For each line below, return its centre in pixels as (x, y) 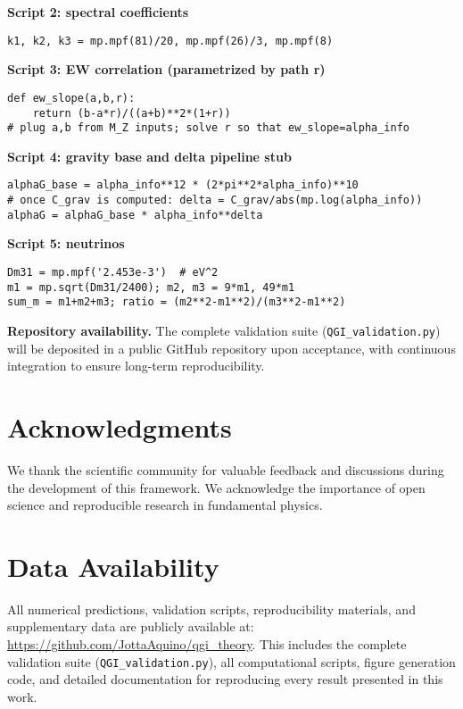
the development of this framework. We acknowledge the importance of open (216, 487)
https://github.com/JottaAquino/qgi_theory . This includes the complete (207, 644)
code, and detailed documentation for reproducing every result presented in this (225, 679)
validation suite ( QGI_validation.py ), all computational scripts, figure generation (231, 661)
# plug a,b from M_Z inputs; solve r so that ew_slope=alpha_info (209, 128)
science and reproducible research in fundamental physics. (165, 505)
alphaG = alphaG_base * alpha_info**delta (135, 215)
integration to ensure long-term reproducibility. (136, 366)
